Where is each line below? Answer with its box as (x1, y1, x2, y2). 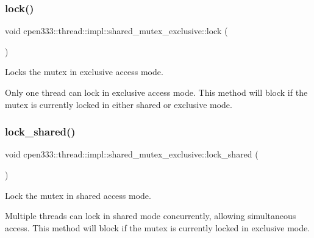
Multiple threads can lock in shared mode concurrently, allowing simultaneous (5, 209, 296, 222)
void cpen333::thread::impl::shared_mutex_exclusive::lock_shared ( (5, 148, 259, 160)
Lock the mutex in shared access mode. (5, 189, 151, 201)
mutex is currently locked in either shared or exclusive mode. (5, 98, 232, 110)
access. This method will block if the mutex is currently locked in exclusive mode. (5, 221, 310, 234)
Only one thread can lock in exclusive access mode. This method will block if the (5, 86, 308, 98)
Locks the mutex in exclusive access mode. (5, 65, 163, 78)
